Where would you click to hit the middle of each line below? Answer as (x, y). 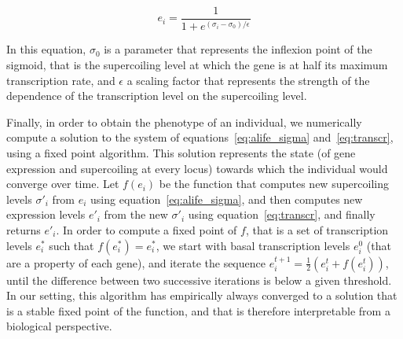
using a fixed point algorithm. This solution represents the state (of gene (181, 153)
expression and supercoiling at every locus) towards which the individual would (197, 168)
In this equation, (46, 49)
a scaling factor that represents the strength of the (248, 80)
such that (71, 245)
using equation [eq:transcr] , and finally (282, 214)
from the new (136, 214)
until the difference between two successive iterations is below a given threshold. (199, 280)
